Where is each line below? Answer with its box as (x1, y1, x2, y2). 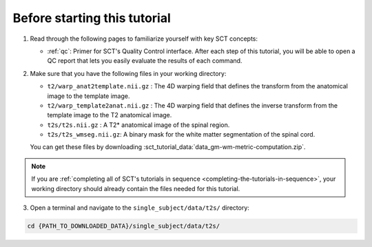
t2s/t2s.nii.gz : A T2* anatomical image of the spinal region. (47, 121, 230, 129)
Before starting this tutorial (12, 10, 172, 26)
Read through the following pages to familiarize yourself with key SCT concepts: (30, 34, 258, 43)
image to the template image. (47, 92, 130, 100)
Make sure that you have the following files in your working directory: (30, 69, 227, 77)
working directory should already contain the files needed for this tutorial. (31, 184, 240, 192)
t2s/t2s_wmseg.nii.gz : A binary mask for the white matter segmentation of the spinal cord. (47, 130, 316, 139)
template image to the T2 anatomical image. (47, 111, 172, 119)
